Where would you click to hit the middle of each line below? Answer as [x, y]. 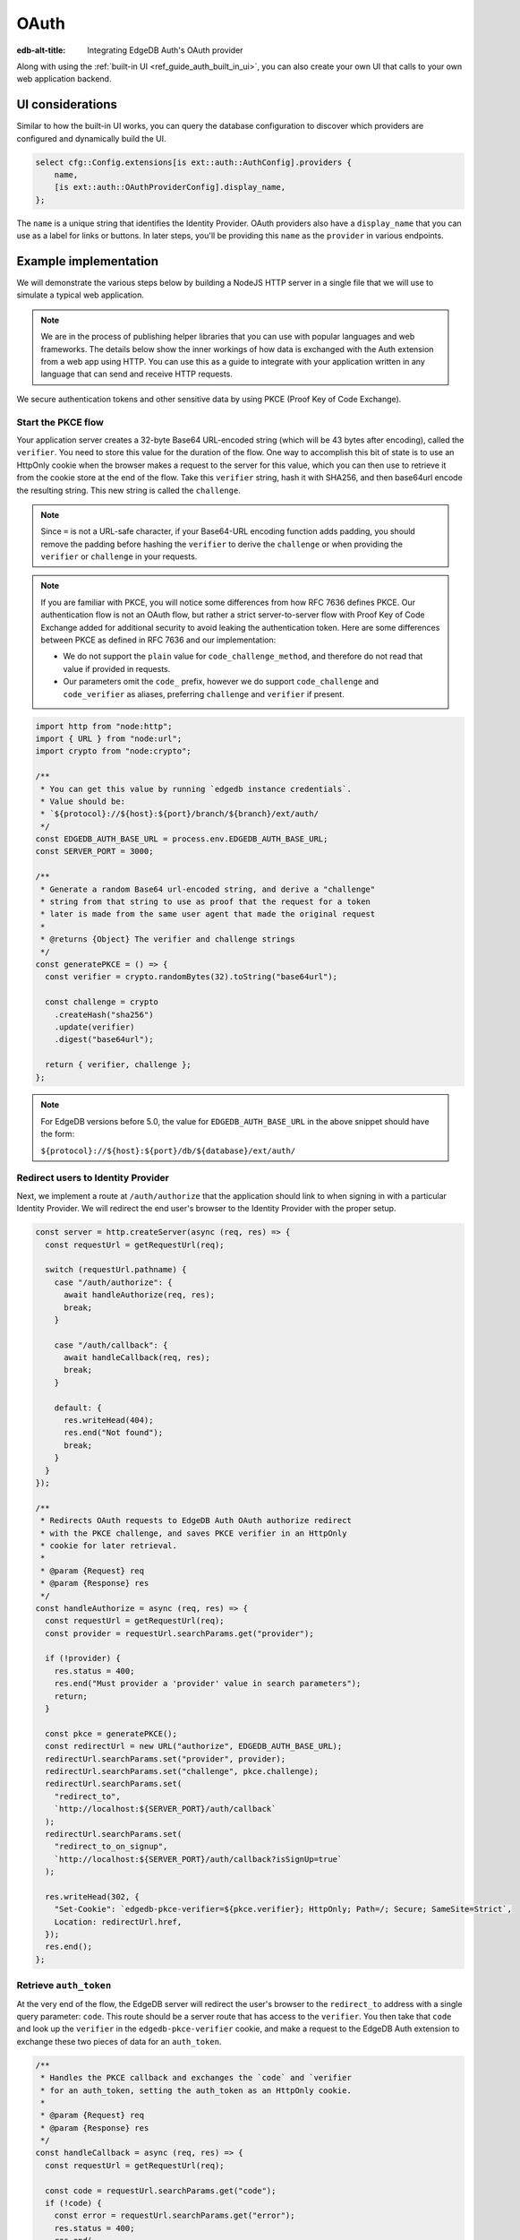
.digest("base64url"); [104, 1040]
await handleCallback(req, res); [137, 1358]
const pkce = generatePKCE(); [111, 1733]
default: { [78, 1408]
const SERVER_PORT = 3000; [94, 852]
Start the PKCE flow [60, 422]
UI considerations [67, 104]
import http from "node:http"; [104, 726]
